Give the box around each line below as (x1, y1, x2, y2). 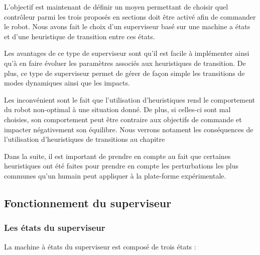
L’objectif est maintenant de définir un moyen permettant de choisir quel (4, 2, 228, 12)
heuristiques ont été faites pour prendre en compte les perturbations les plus (4, 160, 239, 171)
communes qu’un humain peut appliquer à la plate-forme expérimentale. (4, 170, 226, 181)
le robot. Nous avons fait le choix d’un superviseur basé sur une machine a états (4, 21, 250, 32)
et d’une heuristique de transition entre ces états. (4, 31, 155, 41)
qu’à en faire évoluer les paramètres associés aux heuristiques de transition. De (4, 57, 246, 68)
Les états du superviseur (4, 221, 105, 234)
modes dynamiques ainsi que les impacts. (4, 77, 130, 88)
